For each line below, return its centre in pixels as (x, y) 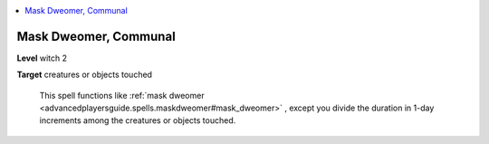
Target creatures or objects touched (85, 75)
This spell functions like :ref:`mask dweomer (122, 95)
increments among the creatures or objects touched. (138, 120)
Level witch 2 (42, 58)
